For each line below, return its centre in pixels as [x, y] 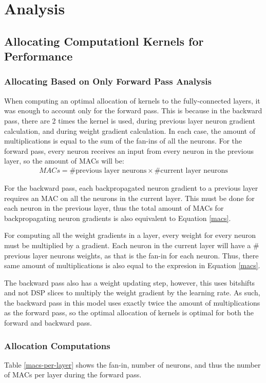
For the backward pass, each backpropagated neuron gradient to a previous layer [131, 187]
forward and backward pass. [48, 323]
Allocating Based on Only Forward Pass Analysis [108, 81]
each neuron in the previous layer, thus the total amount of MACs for [114, 208]
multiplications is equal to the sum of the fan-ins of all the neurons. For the [123, 141]
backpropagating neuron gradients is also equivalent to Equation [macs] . [118, 218]
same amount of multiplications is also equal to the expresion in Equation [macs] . [132, 265]
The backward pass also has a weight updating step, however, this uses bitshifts [130, 282]
